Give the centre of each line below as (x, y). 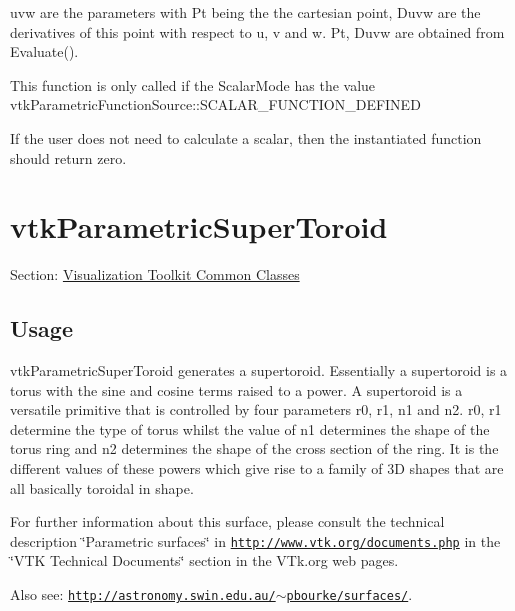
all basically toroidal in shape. (102, 487)
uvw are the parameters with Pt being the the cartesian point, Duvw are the (245, 12)
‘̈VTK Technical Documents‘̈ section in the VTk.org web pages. (204, 560)
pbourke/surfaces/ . (349, 594)
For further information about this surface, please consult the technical (227, 521)
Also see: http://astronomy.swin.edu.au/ (143, 594)
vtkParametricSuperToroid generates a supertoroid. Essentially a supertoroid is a (259, 370)
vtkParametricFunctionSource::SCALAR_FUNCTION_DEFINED (215, 104)
